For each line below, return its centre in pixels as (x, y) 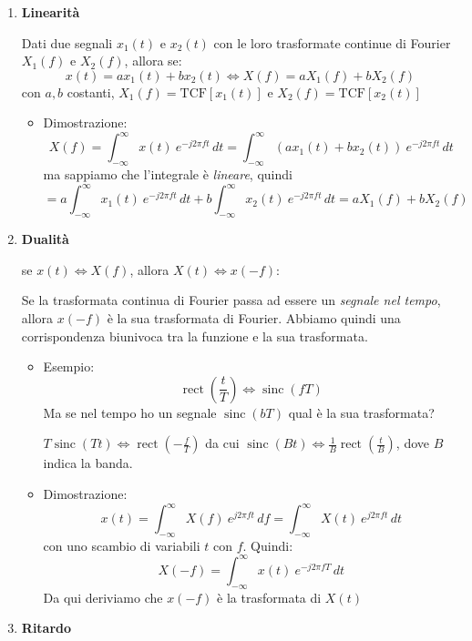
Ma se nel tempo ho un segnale (130, 412)
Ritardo (46, 628)
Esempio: (69, 366)
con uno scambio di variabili (122, 545)
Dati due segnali (67, 42)
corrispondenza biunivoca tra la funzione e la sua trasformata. (195, 336)
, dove (413, 443)
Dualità (45, 239)
